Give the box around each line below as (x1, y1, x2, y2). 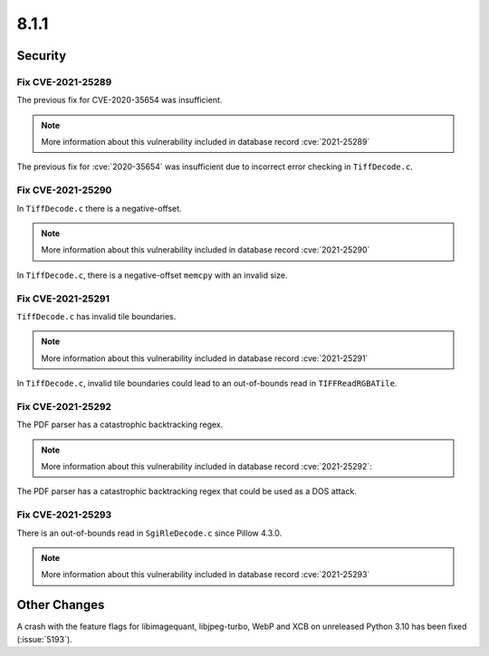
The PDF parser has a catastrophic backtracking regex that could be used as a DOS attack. (16, 486, 357, 497)
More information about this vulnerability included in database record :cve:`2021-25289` (41, 137, 370, 147)
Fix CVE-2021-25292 (16, 400, 112, 413)
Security (16, 48, 67, 63)
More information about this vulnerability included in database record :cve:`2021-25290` (41, 244, 370, 255)
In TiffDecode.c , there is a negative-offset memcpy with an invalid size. (16, 270, 288, 280)
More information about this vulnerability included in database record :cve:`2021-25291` (41, 353, 369, 364)
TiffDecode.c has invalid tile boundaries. (16, 310, 177, 321)
